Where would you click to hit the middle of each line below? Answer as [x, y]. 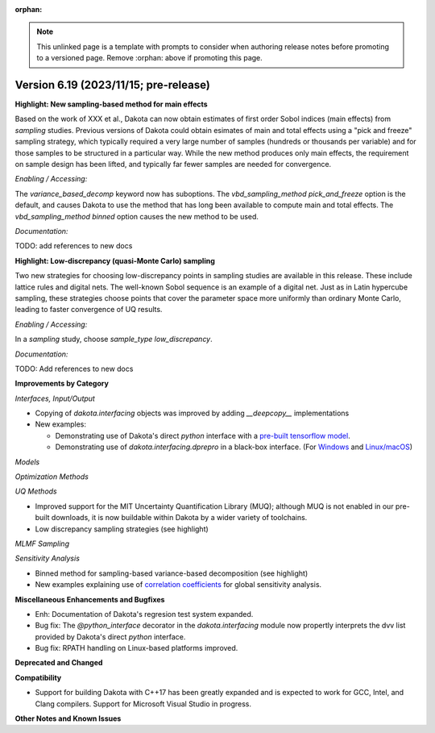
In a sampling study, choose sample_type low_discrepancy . [114, 339]
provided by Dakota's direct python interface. [110, 636]
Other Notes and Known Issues [68, 718]
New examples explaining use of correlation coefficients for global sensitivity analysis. [178, 585]
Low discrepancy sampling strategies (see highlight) [122, 529]
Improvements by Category [62, 384]
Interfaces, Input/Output [55, 398]
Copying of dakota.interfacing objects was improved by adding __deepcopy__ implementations [192, 413]
